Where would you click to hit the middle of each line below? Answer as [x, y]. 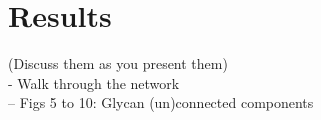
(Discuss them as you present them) [118, 63]
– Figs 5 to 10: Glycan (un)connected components [161, 102]
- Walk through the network [94, 82]
